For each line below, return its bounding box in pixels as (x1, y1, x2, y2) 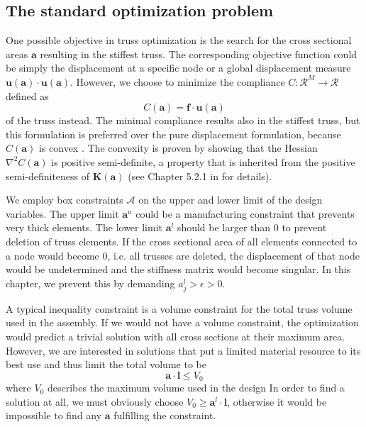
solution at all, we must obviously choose (6, 394, 184, 409)
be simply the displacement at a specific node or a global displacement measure (6, 60, 351, 75)
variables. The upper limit (6, 206, 119, 221)
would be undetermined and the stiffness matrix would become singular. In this (6, 262, 351, 277)
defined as (6, 88, 49, 103)
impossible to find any (6, 408, 102, 423)
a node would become (6, 248, 99, 262)
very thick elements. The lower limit (6, 220, 163, 235)
